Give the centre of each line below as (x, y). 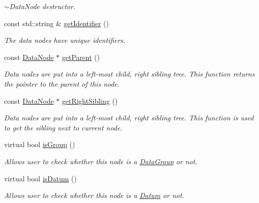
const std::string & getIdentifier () (56, 23)
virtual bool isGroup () (40, 144)
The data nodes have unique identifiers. (65, 40)
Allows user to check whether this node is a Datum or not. (94, 195)
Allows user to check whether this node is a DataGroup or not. (101, 161)
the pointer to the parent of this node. (62, 83)
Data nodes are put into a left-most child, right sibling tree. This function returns (129, 74)
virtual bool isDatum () (41, 178)
